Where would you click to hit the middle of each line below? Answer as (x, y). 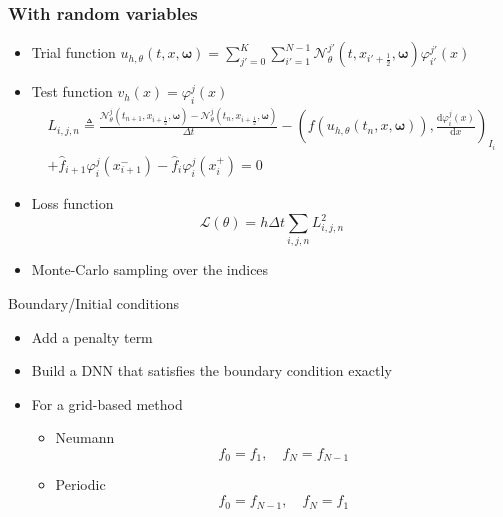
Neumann (85, 437)
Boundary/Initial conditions (94, 303)
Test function (72, 91)
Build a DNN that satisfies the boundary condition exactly (211, 370)
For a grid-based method (107, 403)
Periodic (80, 484)
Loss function (72, 203)
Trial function (73, 52)
